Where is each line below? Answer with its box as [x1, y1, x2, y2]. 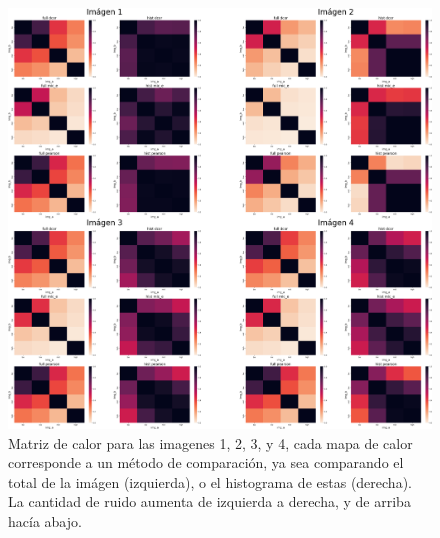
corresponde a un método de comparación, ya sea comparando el [8, 452, 404, 473]
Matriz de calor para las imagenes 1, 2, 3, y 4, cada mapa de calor [8, 432, 413, 453]
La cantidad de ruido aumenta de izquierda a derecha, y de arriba [8, 491, 411, 512]
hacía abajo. [8, 511, 82, 532]
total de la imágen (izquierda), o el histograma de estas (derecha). [8, 471, 412, 492]
